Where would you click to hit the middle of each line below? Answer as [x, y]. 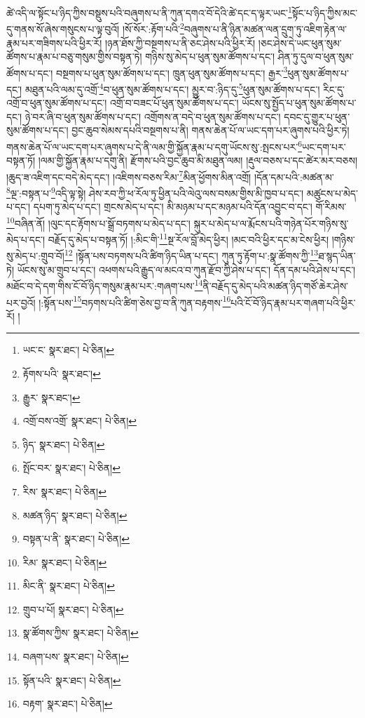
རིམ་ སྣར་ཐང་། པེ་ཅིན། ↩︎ [65, 562]
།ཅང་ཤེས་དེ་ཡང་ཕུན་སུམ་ [300, 42]
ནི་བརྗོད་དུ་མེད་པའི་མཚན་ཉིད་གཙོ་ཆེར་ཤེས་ [276, 285]
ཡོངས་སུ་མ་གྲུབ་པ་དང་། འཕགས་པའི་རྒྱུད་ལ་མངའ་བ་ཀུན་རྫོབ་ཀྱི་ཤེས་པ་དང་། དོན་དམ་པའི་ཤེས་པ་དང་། [186, 269]
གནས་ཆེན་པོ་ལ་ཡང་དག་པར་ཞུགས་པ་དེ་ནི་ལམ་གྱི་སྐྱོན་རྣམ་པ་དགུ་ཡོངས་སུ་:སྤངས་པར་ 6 [154, 145]
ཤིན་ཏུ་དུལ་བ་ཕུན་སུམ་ [316, 56]
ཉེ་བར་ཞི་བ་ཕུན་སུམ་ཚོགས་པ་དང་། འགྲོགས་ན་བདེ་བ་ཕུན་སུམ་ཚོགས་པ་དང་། [153, 116]
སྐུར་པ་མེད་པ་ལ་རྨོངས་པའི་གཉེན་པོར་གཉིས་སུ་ [271, 223]
